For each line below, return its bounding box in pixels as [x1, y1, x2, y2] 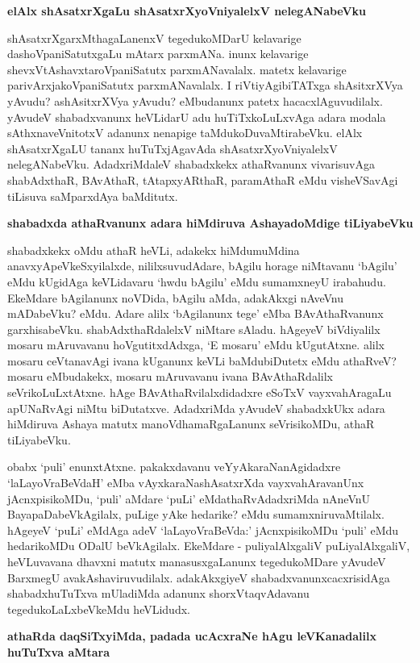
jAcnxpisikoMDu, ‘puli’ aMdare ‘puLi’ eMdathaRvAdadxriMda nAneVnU [7, 490, 371, 507]
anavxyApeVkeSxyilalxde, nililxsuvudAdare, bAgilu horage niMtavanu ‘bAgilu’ [7, 257, 397, 274]
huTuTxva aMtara [7, 643, 110, 660]
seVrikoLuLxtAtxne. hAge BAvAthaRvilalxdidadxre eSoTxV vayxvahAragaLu [7, 384, 392, 401]
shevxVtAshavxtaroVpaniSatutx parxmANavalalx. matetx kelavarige [7, 60, 347, 77]
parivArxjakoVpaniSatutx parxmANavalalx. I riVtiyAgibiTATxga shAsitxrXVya [7, 77, 403, 94]
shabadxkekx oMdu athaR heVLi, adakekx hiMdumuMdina [7, 241, 300, 258]
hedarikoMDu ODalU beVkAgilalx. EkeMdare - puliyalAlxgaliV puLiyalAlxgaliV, [7, 537, 410, 554]
